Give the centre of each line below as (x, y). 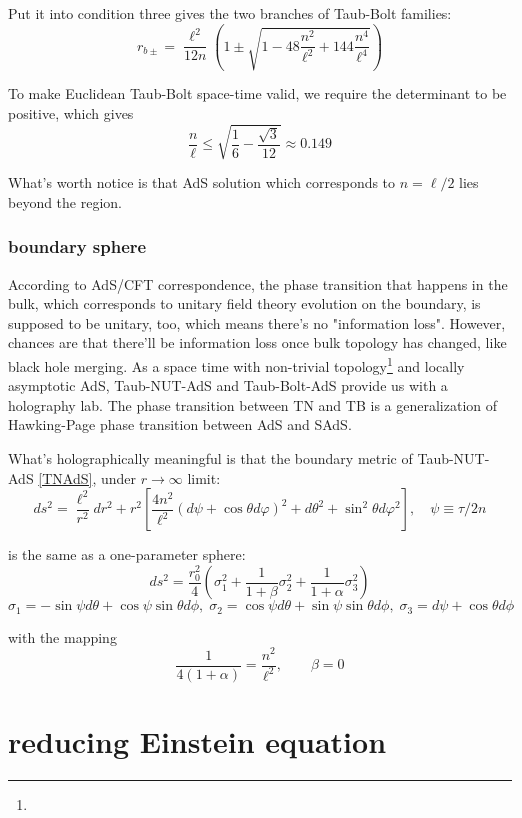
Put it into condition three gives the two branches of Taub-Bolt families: (230, 13)
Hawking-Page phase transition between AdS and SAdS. (180, 424)
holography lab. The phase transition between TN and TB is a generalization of (252, 404)
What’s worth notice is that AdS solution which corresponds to (202, 182)
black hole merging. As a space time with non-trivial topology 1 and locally (236, 364)
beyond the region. (65, 201)
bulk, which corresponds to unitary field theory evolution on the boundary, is (244, 303)
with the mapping (62, 636)
